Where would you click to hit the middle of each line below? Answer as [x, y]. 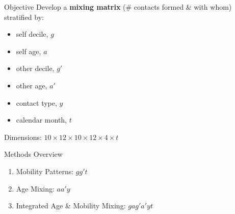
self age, [29, 51]
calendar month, [42, 120]
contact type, [36, 102]
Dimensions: [23, 137]
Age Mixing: [35, 188]
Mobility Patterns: [45, 171]
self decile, [32, 34]
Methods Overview [33, 154]
